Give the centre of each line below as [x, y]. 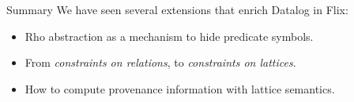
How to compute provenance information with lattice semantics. [180, 88]
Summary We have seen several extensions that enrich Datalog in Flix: [177, 9]
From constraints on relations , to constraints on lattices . [160, 62]
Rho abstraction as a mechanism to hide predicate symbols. [169, 36]
